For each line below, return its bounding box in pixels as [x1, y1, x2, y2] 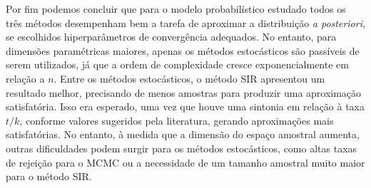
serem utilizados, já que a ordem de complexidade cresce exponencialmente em [6, 57, 349, 72]
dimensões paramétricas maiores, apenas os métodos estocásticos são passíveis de [6, 43, 360, 58]
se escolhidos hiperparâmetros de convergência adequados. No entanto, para [6, 29, 337, 44]
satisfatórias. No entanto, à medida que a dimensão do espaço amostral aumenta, [6, 127, 360, 142]
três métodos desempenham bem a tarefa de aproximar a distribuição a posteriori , [6, 15, 365, 30]
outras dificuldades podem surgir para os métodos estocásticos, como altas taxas [6, 140, 357, 155]
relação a [6, 70, 45, 85]
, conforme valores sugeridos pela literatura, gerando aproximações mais [19, 113, 334, 127]
